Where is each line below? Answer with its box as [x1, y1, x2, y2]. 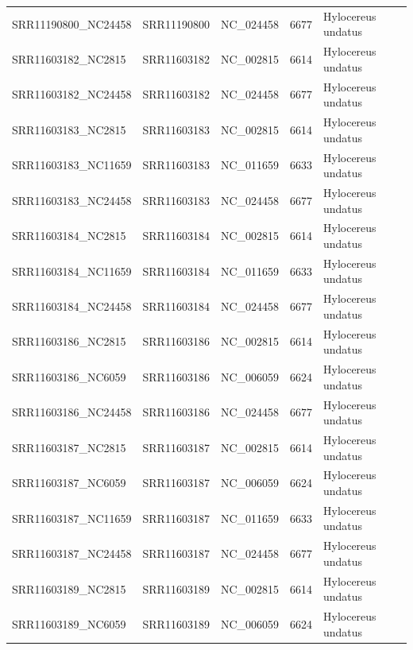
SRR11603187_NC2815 [12, 439, 126, 455]
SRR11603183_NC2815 [12, 121, 126, 137]
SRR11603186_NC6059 [12, 368, 126, 385]
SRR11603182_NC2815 [12, 50, 126, 67]
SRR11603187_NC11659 [12, 509, 132, 526]
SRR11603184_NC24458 [12, 298, 132, 315]
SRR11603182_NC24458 [12, 86, 132, 103]
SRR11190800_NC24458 [12, 15, 132, 32]
